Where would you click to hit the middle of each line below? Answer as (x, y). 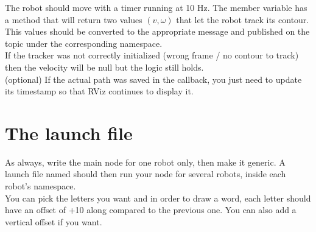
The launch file (69, 132)
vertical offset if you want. (54, 221)
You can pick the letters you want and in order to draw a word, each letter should (158, 198)
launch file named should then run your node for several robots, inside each (146, 174)
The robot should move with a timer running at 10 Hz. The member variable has (156, 7)
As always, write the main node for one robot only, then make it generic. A (145, 162)
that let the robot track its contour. (243, 19)
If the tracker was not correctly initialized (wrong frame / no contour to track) (152, 55)
